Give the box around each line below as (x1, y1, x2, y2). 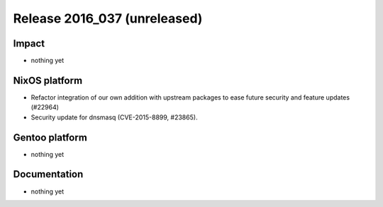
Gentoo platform (13, 131, 88, 143)
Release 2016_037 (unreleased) (13, 11, 203, 26)
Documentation (13, 168, 84, 180)
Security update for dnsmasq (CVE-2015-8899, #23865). (30, 113, 198, 122)
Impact (13, 37, 45, 49)
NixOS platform (13, 74, 83, 86)
